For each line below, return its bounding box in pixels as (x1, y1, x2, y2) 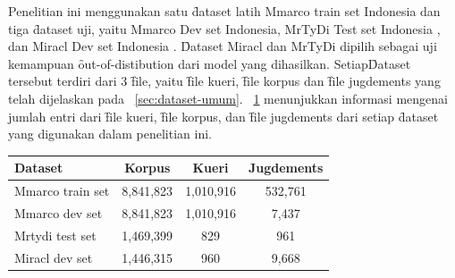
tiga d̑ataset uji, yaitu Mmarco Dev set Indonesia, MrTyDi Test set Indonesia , (8, 19, 441, 38)
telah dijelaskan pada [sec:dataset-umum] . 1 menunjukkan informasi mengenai (8, 88, 448, 107)
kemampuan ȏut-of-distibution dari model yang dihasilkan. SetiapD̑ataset (8, 54, 411, 72)
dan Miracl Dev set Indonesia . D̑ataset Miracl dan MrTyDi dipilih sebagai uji (8, 37, 437, 55)
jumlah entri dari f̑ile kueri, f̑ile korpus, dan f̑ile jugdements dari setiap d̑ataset (8, 106, 439, 125)
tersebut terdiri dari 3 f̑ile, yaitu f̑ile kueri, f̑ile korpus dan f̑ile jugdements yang (8, 72, 441, 90)
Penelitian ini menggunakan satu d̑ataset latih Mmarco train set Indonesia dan (8, 2, 441, 20)
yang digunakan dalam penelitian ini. (8, 124, 212, 143)
